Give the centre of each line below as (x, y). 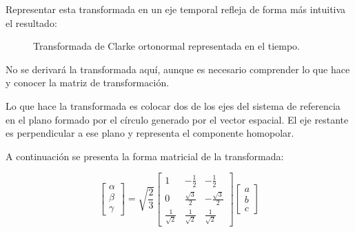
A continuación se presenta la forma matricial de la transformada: (145, 156)
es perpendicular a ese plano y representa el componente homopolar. (150, 133)
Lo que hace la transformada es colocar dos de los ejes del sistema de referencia (173, 105)
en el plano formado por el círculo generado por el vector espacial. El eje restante (177, 119)
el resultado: (31, 22)
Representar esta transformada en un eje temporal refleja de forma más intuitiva (176, 9)
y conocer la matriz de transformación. (88, 83)
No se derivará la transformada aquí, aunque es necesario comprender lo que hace (178, 69)
